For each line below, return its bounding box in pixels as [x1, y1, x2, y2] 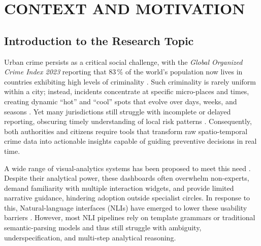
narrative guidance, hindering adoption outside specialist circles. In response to [4, 192, 250, 203]
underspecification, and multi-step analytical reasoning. [4, 232, 176, 242]
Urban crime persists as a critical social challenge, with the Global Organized [4, 56, 243, 67]
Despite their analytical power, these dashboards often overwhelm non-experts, [4, 173, 249, 183]
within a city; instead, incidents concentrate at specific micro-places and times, [4, 86, 249, 97]
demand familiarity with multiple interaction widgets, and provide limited [4, 182, 234, 193]
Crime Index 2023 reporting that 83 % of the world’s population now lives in [4, 66, 243, 77]
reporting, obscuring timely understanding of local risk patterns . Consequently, [4, 116, 252, 127]
